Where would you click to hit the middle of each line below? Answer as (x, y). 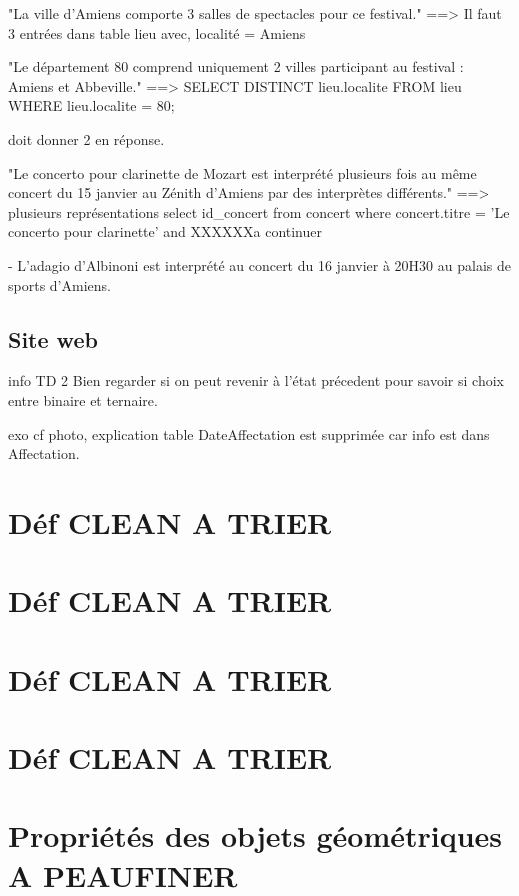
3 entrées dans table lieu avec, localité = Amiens (157, 32)
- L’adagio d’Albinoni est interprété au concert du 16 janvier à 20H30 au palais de (259, 264)
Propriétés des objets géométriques (255, 835)
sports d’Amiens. (59, 284)
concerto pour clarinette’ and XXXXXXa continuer (165, 231)
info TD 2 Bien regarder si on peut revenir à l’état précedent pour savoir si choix (256, 380)
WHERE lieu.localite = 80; (91, 105)
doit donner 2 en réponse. (86, 138)
